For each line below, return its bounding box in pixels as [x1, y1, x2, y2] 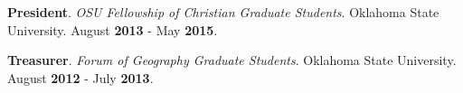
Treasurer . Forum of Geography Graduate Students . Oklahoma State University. [7, 51, 457, 70]
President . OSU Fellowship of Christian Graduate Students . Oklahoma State [7, 3, 439, 21]
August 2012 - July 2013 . [7, 68, 154, 87]
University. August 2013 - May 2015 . [7, 20, 218, 39]
